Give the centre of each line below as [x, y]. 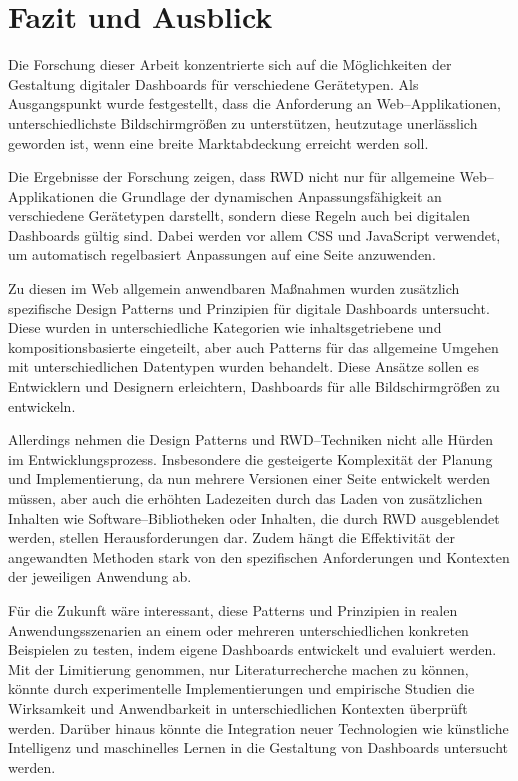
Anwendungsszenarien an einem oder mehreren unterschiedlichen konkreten [238, 629]
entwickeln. [42, 405]
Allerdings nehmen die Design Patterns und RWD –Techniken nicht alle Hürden [250, 439]
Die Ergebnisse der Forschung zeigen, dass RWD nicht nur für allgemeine [231, 176]
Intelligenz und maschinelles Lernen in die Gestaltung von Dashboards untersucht [258, 747]
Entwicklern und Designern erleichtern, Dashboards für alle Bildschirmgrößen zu [254, 386]
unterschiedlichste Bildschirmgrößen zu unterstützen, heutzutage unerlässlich [243, 122]
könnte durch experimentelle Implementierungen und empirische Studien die [241, 688]
